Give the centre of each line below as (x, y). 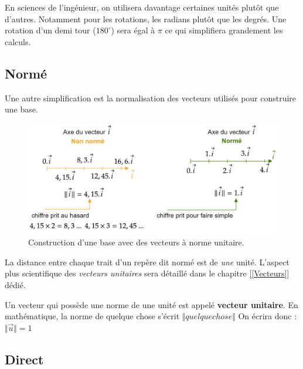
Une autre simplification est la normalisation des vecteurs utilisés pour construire (151, 98)
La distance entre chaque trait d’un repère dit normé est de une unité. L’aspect (147, 262)
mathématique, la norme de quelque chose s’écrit (92, 316)
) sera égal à (133, 30)
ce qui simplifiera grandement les (224, 30)
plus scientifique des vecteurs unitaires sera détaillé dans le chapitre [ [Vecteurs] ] (147, 273)
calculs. (18, 41)
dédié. (15, 284)
